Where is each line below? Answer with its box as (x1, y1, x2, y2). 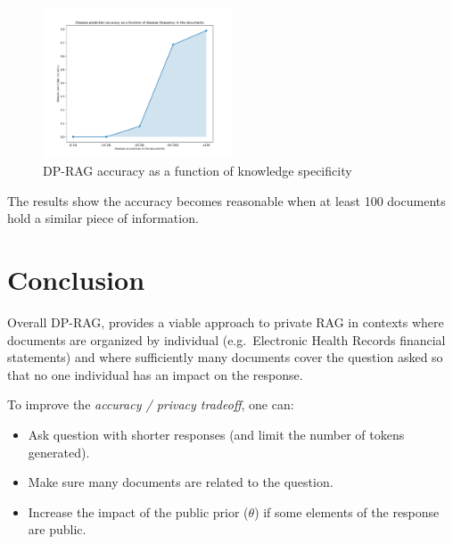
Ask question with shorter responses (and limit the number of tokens (28, 425, 405, 444)
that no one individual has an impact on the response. (7, 365, 303, 383)
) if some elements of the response (254, 502, 440, 521)
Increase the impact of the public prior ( (28, 502, 249, 521)
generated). (28, 442, 90, 461)
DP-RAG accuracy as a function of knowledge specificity (43, 161, 352, 180)
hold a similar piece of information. (7, 209, 199, 227)
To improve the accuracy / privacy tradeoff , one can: (7, 395, 294, 414)
